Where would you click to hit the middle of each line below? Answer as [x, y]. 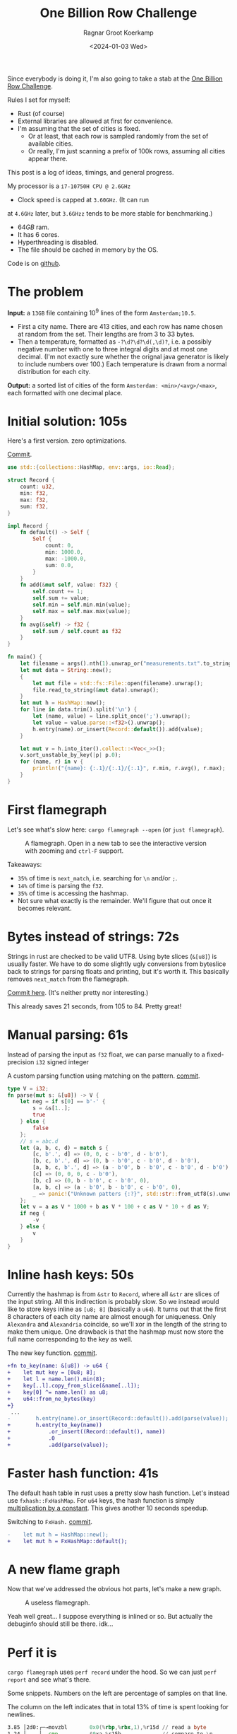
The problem [45, 292]
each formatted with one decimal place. [65, 392]
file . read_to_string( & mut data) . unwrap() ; [96, 690]
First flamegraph [57, 810]
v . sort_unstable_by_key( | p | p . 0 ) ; [71, 755]
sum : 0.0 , [59, 565]
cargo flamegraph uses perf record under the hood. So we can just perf [112, 1672]
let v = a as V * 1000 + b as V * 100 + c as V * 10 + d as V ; [115, 1207]
